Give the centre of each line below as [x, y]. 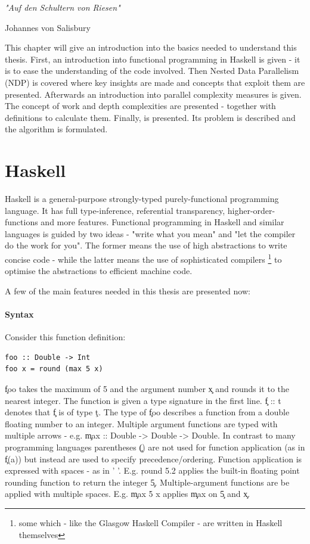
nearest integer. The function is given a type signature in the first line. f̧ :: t [143, 400]
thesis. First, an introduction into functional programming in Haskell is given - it [153, 59]
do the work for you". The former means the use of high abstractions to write [146, 245]
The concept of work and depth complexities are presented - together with [140, 106]
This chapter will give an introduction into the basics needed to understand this [151, 47]
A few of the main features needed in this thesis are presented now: [128, 290]
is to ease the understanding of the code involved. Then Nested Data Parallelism [152, 71]
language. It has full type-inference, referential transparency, [115, 210]
